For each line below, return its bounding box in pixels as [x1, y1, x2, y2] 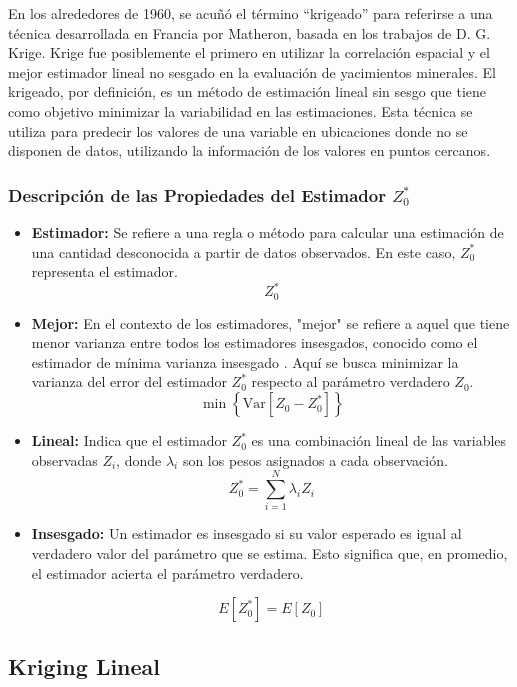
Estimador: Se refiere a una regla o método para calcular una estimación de [31, 221, 504, 242]
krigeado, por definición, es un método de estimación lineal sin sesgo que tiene [8, 81, 487, 102]
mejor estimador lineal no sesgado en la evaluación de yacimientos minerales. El [8, 61, 496, 82]
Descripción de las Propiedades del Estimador [8, 182, 386, 207]
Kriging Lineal [8, 650, 161, 681]
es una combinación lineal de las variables [251, 430, 507, 451]
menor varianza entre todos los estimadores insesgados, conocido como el [31, 332, 478, 353]
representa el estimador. [31, 261, 178, 282]
